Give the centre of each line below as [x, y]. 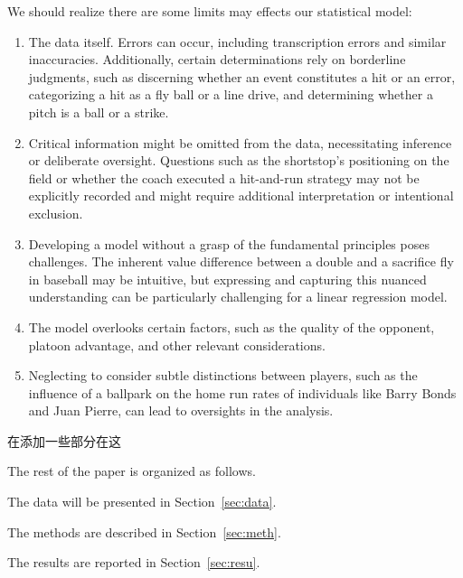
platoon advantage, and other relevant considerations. [177, 345]
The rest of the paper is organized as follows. [132, 471]
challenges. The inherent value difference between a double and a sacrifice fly [241, 261]
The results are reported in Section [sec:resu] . [134, 562]
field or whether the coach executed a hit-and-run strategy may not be [224, 177]
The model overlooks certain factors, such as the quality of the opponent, [231, 326]
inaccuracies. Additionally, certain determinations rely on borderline [217, 59]
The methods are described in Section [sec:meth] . [144, 531]
